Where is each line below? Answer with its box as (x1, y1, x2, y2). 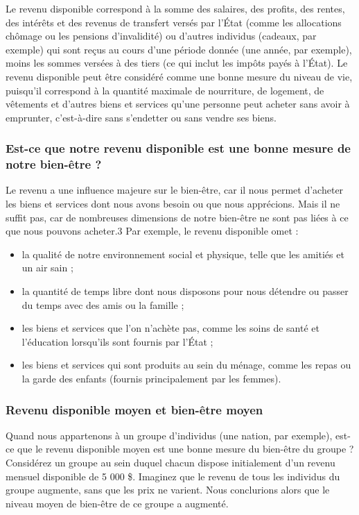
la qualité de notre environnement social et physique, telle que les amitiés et (21, 246, 344, 261)
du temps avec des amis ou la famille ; (21, 297, 184, 312)
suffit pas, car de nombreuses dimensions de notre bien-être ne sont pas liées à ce (6, 210, 349, 224)
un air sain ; (21, 260, 73, 275)
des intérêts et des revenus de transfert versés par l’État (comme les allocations (6, 15, 342, 29)
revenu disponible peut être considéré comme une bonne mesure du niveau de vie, (6, 69, 353, 83)
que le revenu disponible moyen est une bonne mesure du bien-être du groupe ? (17, 441, 354, 456)
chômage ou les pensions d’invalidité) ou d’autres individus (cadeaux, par (6, 28, 317, 43)
